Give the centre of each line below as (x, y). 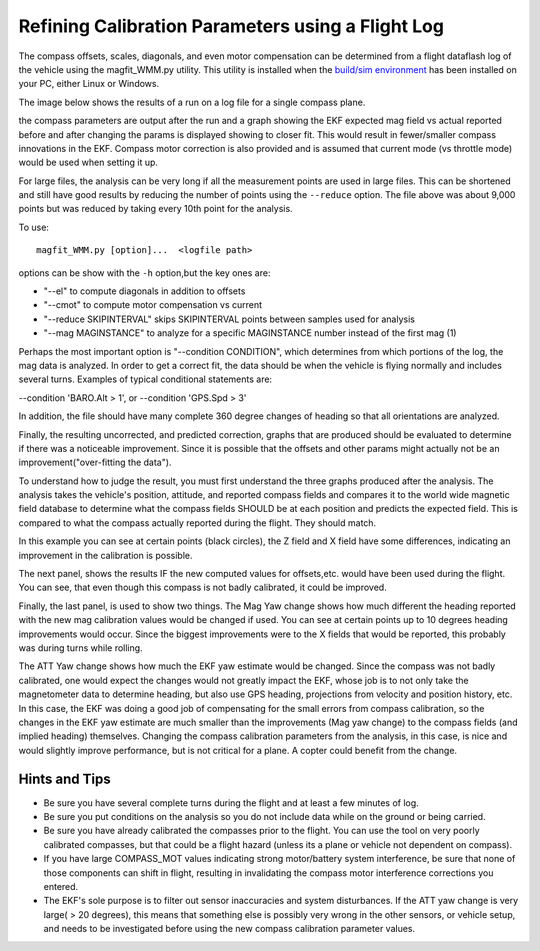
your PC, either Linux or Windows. (89, 84)
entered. (61, 886)
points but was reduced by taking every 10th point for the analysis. (156, 209)
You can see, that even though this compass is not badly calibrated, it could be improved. (202, 587)
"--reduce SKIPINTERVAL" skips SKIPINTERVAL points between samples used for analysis (229, 319)
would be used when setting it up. (88, 162)
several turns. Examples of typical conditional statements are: (145, 379)
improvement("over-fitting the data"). (95, 462)
